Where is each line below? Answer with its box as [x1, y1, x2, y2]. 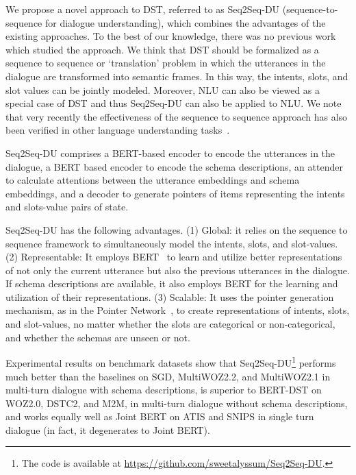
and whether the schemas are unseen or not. [5, 330, 190, 344]
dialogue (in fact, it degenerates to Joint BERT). [5, 422, 210, 437]
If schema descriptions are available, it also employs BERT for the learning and [5, 276, 338, 291]
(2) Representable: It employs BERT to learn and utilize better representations [5, 249, 342, 264]
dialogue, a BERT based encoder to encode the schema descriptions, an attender [5, 159, 343, 173]
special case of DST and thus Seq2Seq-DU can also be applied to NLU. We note [5, 96, 342, 110]
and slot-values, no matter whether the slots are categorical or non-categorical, [5, 317, 335, 331]
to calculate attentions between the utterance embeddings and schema [5, 173, 300, 187]
